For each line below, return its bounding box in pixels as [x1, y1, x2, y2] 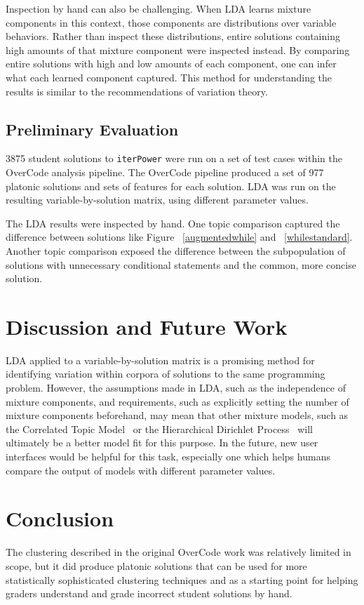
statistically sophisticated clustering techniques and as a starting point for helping [6, 572, 358, 587]
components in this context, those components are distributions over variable [6, 15, 337, 29]
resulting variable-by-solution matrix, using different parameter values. [6, 192, 309, 207]
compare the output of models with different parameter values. [6, 463, 276, 477]
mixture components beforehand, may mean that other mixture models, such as [6, 408, 349, 423]
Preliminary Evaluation [6, 118, 179, 140]
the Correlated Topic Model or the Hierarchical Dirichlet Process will [6, 421, 313, 436]
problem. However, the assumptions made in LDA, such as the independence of [6, 380, 346, 395]
